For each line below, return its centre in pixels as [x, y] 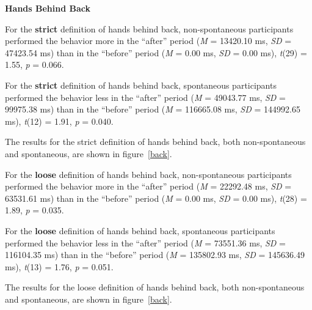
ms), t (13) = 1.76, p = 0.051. [59, 266]
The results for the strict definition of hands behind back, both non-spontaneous [155, 142]
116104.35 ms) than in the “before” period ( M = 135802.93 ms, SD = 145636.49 [155, 255]
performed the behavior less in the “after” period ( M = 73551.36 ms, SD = [146, 242]
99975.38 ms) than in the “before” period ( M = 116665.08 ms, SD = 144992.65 [153, 109]
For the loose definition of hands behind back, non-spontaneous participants [148, 174]
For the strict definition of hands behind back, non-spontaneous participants [149, 28]
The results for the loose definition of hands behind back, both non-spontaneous [155, 287]
